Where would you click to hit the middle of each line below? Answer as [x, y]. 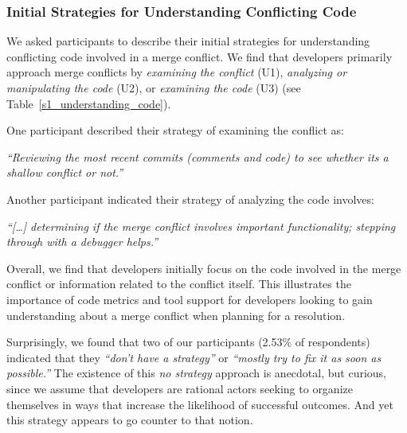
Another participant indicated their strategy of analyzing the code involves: [190, 199]
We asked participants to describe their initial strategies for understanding [188, 41]
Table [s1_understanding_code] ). [89, 103]
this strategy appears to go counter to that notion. [130, 420]
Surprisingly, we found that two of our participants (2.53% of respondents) [188, 342]
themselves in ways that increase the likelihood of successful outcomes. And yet [200, 404]
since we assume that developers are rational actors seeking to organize [180, 388]
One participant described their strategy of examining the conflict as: [175, 130]
